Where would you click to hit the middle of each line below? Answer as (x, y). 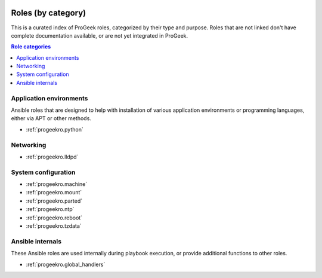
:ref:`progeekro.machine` (57, 184)
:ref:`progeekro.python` (55, 129)
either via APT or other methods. (51, 118)
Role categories (31, 47)
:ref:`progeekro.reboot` (54, 218)
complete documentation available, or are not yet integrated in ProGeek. (100, 35)
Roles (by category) (49, 13)
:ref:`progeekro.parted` (54, 201)
